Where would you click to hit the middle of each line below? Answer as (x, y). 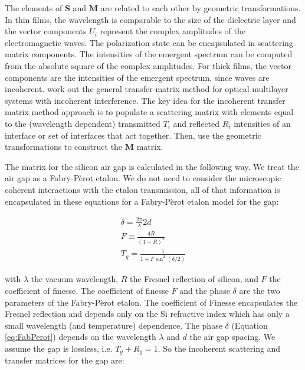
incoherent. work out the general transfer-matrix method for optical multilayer (147, 89)
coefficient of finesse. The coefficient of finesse (87, 290)
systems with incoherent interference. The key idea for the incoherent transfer (145, 100)
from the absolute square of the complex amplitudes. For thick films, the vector (148, 65)
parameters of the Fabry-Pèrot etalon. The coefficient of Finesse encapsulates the (151, 302)
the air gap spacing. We (232, 337)
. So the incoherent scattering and (219, 348)
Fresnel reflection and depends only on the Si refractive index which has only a (147, 314)
